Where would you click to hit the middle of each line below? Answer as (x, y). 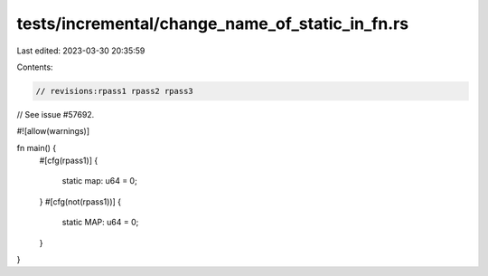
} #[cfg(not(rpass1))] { (80, 201)
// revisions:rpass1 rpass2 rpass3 (114, 91)
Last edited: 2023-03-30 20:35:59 (81, 51)
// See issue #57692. (56, 114)
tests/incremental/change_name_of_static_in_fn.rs (213, 24)
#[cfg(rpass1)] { (69, 161)
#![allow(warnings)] (53, 131)
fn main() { (37, 148)
